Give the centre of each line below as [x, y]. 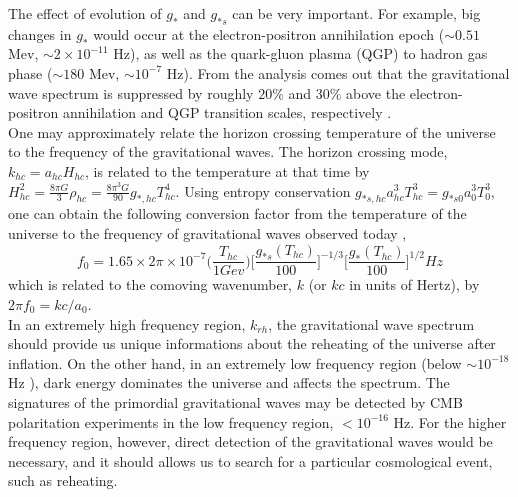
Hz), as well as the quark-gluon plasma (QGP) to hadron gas [300, 53]
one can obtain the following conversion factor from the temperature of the [237, 213]
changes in [40, 33]
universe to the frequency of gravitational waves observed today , [207, 232]
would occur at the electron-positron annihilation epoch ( [269, 33]
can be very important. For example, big [356, 13]
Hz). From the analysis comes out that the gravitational [338, 72]
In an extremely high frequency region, [127, 323]
